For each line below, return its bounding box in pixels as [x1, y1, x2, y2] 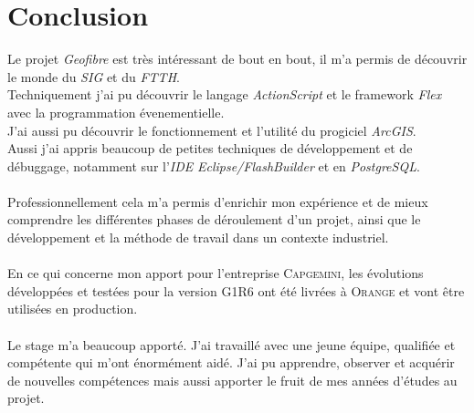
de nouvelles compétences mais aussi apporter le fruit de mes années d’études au [7, 370, 458, 389]
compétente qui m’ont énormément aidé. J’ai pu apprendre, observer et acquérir [7, 353, 455, 372]
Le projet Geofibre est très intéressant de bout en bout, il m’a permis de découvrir [7, 49, 468, 68]
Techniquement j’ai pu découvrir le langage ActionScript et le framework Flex [7, 85, 442, 104]
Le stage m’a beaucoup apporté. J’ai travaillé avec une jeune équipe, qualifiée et [7, 335, 456, 354]
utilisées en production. [7, 299, 138, 318]
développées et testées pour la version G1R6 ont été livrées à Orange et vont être [7, 281, 465, 300]
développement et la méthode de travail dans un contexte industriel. [7, 228, 389, 247]
